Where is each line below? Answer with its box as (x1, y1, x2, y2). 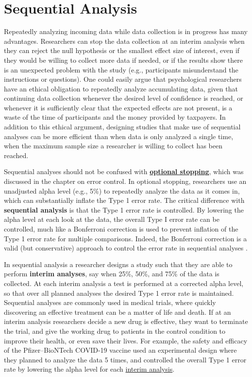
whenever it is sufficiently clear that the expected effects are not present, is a (4, 102, 233, 112)
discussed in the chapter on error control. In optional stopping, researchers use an (4, 176, 247, 186)
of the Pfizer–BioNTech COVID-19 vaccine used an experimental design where (4, 345, 237, 355)
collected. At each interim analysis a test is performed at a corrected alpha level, (4, 278, 244, 288)
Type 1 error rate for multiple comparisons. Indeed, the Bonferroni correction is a (4, 233, 247, 243)
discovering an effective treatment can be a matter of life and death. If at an (4, 306, 231, 317)
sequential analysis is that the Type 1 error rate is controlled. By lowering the (4, 204, 244, 215)
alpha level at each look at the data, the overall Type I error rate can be (4, 214, 219, 224)
